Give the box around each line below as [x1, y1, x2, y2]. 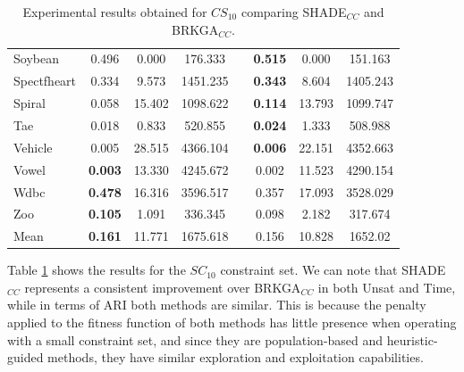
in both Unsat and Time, [317, 277, 456, 296]
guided [7, 348, 44, 367]
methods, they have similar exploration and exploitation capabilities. [47, 348, 424, 367]
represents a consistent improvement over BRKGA [24, 277, 301, 296]
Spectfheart [13, 71, 77, 90]
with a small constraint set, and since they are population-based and [7, 330, 384, 349]
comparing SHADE [240, 3, 347, 21]
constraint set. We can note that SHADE [220, 260, 446, 279]
